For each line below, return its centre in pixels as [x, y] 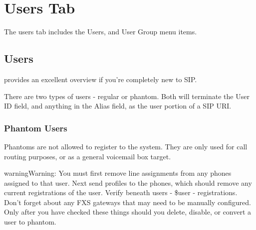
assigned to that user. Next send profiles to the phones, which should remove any [128, 182]
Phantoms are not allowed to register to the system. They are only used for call [126, 146]
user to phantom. [30, 222]
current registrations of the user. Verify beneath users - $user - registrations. [121, 192]
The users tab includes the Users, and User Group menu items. [101, 32]
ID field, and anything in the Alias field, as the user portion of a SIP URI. [118, 106]
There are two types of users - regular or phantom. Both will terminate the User [127, 96]
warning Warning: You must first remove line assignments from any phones [118, 173]
